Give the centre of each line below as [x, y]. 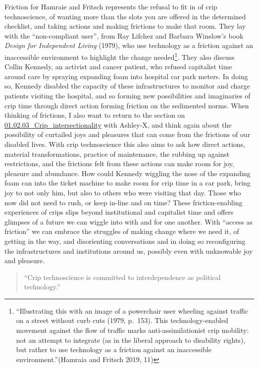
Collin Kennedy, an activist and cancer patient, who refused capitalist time [118, 67]
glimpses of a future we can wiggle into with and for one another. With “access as [129, 221]
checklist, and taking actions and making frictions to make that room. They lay [125, 26]
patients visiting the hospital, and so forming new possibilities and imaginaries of [128, 95]
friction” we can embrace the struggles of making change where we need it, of [122, 231]
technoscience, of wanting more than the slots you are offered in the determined [125, 16]
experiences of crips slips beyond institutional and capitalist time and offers [119, 212]
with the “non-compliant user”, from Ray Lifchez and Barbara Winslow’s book [124, 35]
